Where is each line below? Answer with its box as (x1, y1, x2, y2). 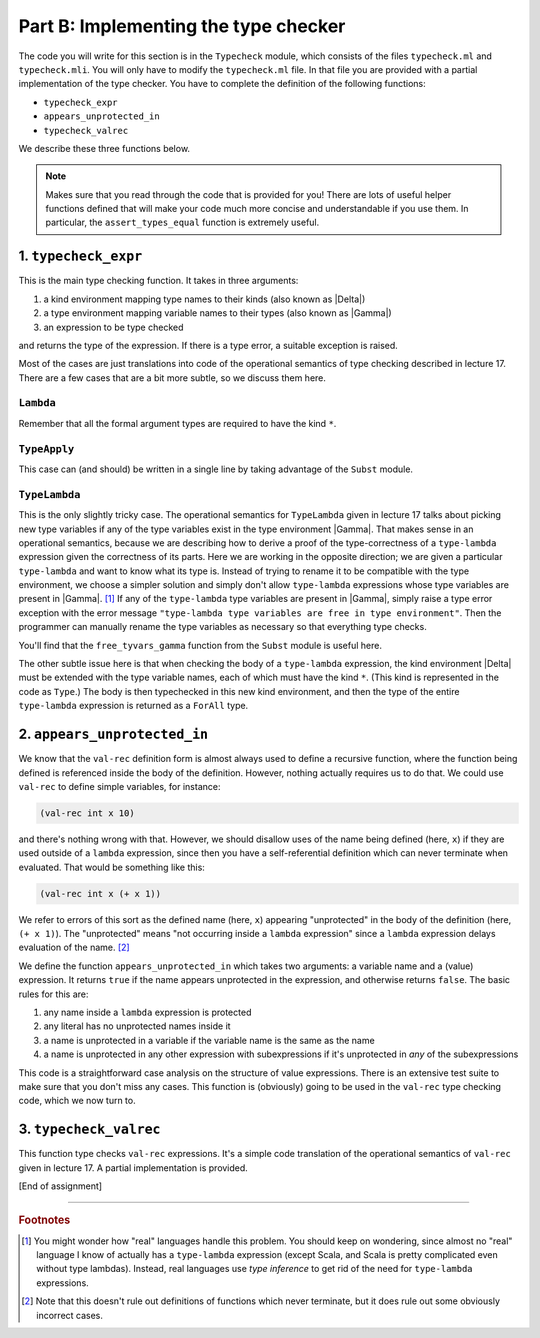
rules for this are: (18, 988, 89, 1000)
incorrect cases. (36, 1309, 104, 1321)
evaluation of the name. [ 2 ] (18, 941, 130, 954)
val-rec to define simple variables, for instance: (18, 780, 221, 792)
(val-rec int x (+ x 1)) (39, 888, 162, 899)
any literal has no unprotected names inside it (43, 1020, 231, 1032)
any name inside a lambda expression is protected (43, 1006, 252, 1018)
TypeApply (18, 442, 75, 455)
